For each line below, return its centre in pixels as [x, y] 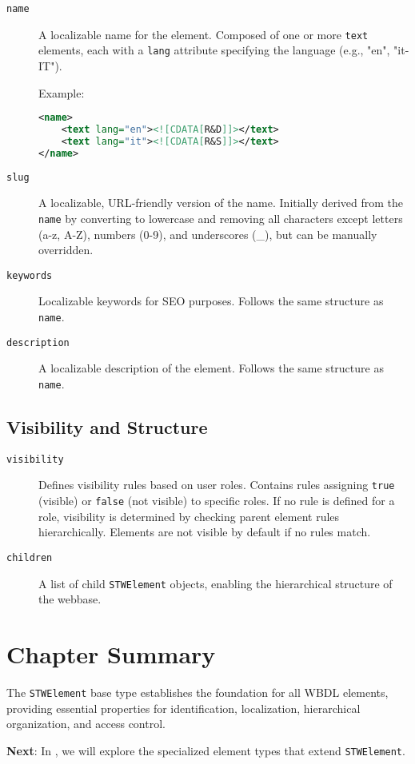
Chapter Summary [111, 654]
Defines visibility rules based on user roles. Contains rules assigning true [217, 485]
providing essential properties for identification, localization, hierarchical [184, 708]
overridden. [66, 250]
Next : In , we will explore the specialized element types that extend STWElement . [206, 750]
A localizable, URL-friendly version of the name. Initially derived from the [221, 203]
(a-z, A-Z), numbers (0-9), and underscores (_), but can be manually [208, 234]
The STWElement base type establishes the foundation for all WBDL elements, [198, 692]
